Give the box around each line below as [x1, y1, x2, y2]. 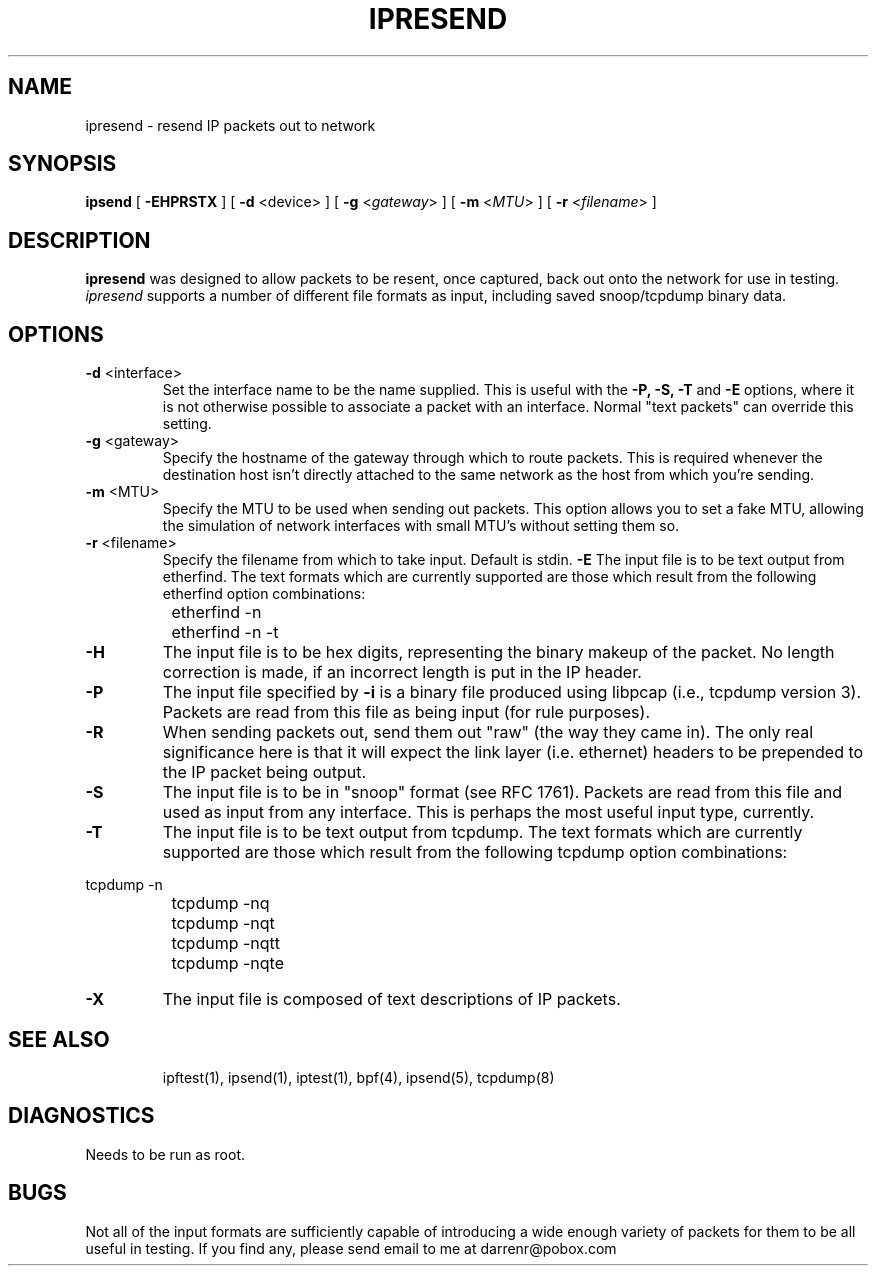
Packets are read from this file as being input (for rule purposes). [162, 702, 650, 723]
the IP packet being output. [162, 762, 367, 783]
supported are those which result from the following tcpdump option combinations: [162, 842, 788, 863]
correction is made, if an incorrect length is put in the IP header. [162, 662, 642, 683]
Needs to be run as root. [85, 1145, 245, 1163]
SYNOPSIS [8, 151, 117, 177]
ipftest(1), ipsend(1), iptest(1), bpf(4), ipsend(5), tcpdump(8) [162, 1068, 555, 1086]
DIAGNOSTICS [8, 1103, 155, 1129]
